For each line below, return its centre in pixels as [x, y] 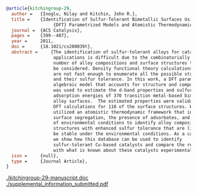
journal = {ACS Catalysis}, [47, 30]
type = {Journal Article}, [50, 161]
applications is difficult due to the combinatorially [122, 57]
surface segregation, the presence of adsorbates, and [122, 117]
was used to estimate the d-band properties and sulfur [123, 90]
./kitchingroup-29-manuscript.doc [47, 178]
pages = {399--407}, [40, 36]
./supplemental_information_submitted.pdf [57, 184]
